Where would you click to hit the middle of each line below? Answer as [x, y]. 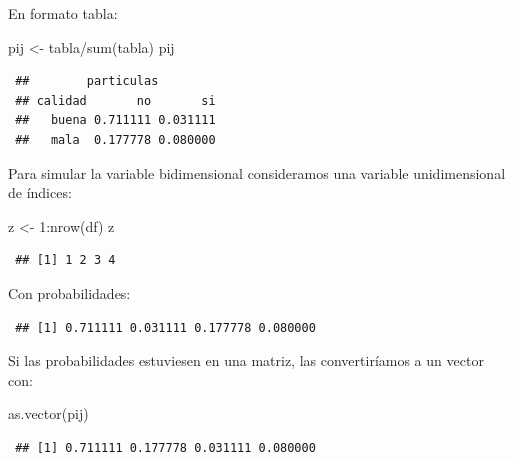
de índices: [40, 192]
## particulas [87, 81]
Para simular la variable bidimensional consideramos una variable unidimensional [257, 172]
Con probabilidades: [69, 292]
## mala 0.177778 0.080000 [115, 139]
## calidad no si [115, 100]
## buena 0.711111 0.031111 [115, 120]
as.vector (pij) [48, 413]
